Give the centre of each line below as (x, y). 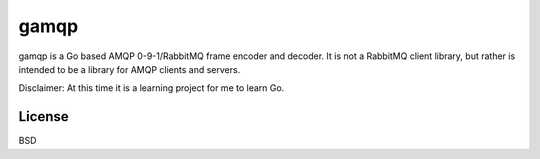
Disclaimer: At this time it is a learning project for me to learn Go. (151, 88)
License (43, 116)
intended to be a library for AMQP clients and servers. (129, 69)
